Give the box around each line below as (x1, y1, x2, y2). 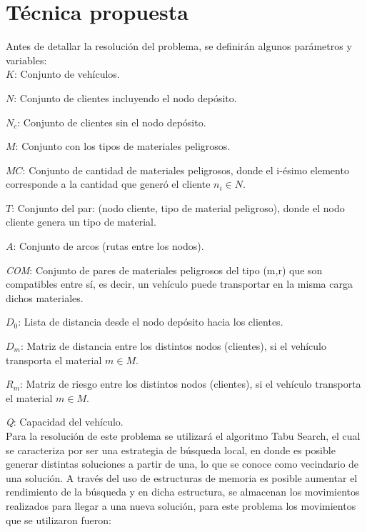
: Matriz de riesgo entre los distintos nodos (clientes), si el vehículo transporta (20, 376, 361, 391)
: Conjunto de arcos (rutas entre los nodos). (13, 239, 204, 254)
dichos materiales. (6, 290, 84, 305)
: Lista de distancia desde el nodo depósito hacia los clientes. (18, 314, 283, 329)
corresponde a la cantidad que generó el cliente (6, 176, 211, 191)
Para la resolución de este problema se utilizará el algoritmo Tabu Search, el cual (6, 428, 361, 443)
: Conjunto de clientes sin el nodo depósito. (17, 114, 206, 129)
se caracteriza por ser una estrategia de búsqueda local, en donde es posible (6, 442, 336, 457)
